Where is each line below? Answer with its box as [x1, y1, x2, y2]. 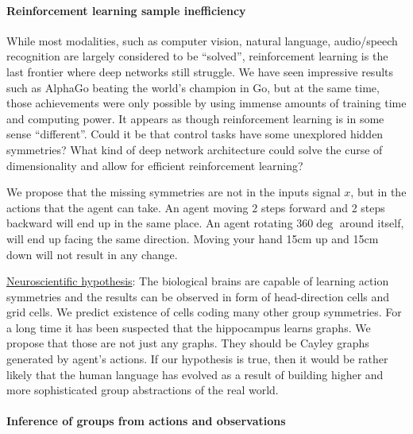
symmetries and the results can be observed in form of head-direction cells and [6, 288, 390, 304]
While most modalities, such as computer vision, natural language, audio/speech [6, 32, 398, 48]
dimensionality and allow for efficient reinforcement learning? [6, 157, 303, 173]
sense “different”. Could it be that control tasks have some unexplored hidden [6, 126, 384, 142]
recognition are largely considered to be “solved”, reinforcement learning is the [6, 48, 388, 64]
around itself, [339, 215, 404, 231]
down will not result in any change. [6, 246, 178, 262]
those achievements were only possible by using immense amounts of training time [6, 95, 407, 111]
